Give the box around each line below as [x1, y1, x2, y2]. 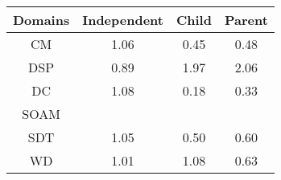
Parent [224, 10, 268, 29]
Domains [13, 10, 70, 29]
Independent [82, 10, 163, 29]
